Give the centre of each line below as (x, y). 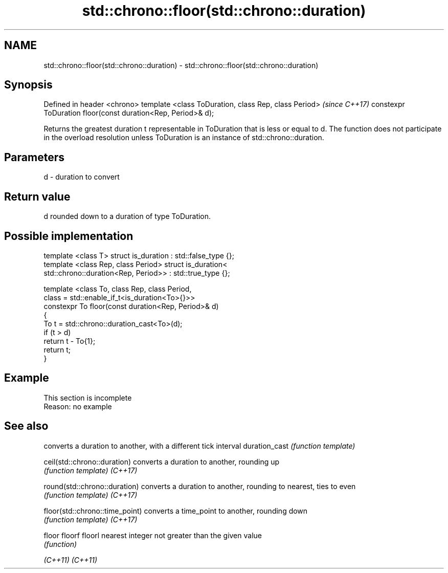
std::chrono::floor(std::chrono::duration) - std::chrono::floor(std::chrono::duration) (181, 65)
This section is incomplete (88, 398)
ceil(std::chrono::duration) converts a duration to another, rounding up (162, 461)
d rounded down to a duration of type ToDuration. (127, 216)
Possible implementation (69, 236)
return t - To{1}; (70, 341)
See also (26, 426)
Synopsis (28, 85)
